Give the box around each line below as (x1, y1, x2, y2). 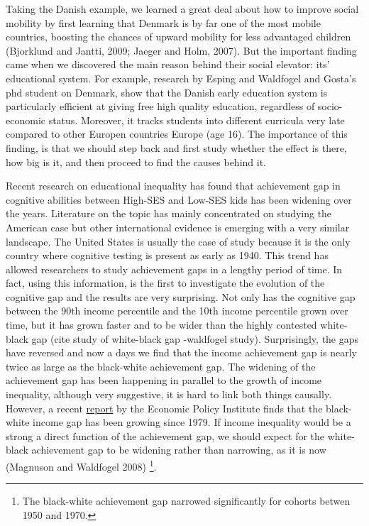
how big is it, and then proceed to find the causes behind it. (6, 154, 267, 169)
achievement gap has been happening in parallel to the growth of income (6, 373, 322, 388)
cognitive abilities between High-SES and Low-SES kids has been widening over (6, 192, 352, 207)
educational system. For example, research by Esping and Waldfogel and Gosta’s (6, 70, 356, 85)
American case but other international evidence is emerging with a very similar (6, 219, 350, 234)
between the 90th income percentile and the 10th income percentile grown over (6, 303, 348, 318)
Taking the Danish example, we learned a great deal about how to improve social (6, 1, 359, 16)
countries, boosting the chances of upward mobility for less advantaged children (6, 29, 351, 44)
